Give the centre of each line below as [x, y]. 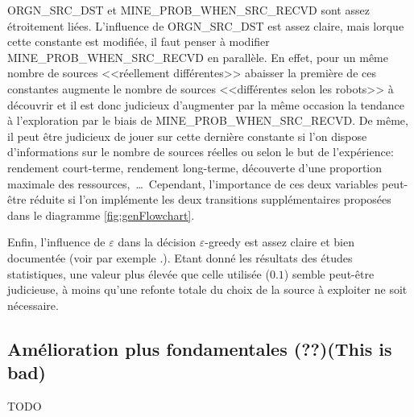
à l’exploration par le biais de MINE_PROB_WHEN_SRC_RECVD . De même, [208, 120]
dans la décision [157, 242]
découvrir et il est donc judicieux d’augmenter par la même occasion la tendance [206, 104]
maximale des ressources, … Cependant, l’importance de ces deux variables [193, 183]
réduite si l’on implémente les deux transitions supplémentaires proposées [211, 199]
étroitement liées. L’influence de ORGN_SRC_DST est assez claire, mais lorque [206, 25]
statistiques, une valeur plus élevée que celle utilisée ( [139, 273]
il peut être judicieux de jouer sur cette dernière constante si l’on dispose [187, 136]
